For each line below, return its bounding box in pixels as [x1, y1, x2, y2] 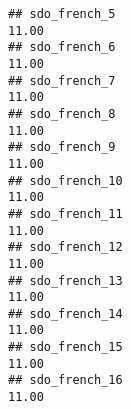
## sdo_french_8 [8, 106, 116, 121]
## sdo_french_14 [8, 306, 123, 321]
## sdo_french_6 [8, 40, 116, 55]
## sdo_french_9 [8, 140, 116, 155]
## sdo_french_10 [8, 173, 123, 188]
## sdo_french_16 [8, 373, 123, 388]
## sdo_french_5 [8, 7, 116, 21]
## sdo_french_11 [8, 206, 123, 221]
